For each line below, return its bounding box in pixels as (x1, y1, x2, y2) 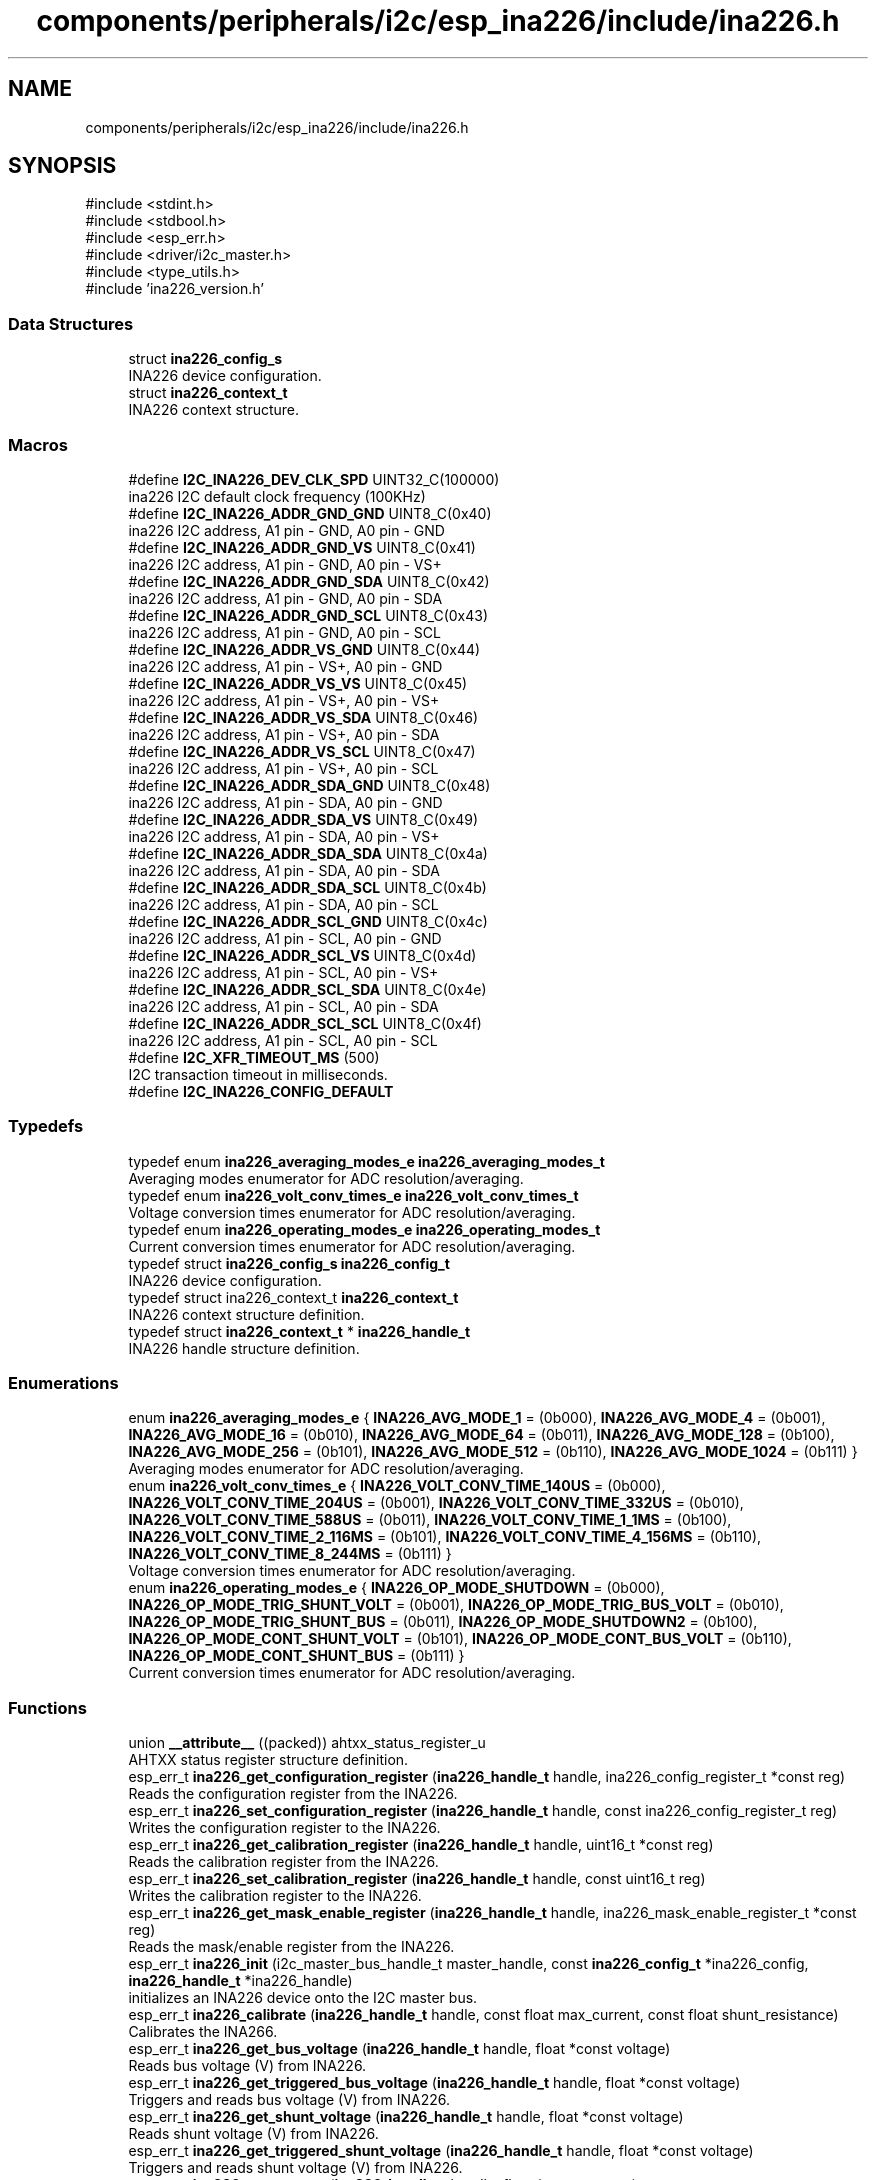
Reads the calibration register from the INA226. (128, 1853, 439, 1871)
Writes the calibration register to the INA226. (128, 1887, 422, 1905)
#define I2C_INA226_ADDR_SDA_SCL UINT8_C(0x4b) (128, 878, 487, 896)
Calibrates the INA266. (128, 2023, 278, 2041)
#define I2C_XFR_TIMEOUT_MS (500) (128, 1048, 380, 1066)
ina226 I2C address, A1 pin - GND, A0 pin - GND (128, 521, 445, 539)
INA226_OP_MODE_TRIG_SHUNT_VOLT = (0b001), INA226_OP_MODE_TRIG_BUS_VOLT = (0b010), (128, 1596, 784, 1614)
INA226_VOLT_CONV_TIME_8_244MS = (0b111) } (128, 1545, 452, 1563)
